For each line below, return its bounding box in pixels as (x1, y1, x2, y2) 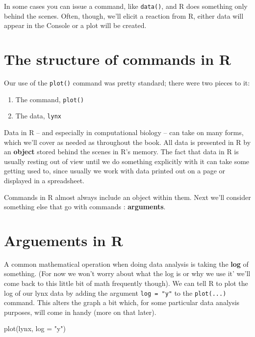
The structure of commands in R (4, 49, 231, 69)
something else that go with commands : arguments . (4, 201, 166, 212)
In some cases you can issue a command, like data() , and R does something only (4, 1, 248, 11)
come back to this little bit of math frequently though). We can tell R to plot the (4, 278, 248, 288)
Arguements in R (4, 230, 123, 250)
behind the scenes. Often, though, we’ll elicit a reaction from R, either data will (4, 10, 244, 21)
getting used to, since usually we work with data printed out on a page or (4, 166, 226, 176)
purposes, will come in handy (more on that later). (4, 307, 156, 317)
